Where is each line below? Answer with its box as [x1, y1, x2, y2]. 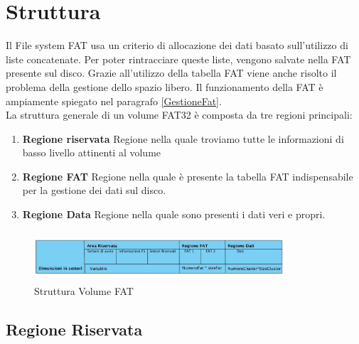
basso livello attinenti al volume [22, 145, 161, 160]
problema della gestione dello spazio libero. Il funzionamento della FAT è [6, 79, 323, 94]
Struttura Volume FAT [34, 284, 134, 299]
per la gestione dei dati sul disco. [22, 183, 166, 198]
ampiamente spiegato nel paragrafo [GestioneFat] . [6, 93, 222, 108]
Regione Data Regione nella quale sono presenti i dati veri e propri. [22, 207, 326, 222]
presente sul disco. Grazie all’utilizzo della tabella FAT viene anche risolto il [6, 65, 337, 80]
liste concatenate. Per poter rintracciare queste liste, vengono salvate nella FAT [6, 51, 351, 66]
